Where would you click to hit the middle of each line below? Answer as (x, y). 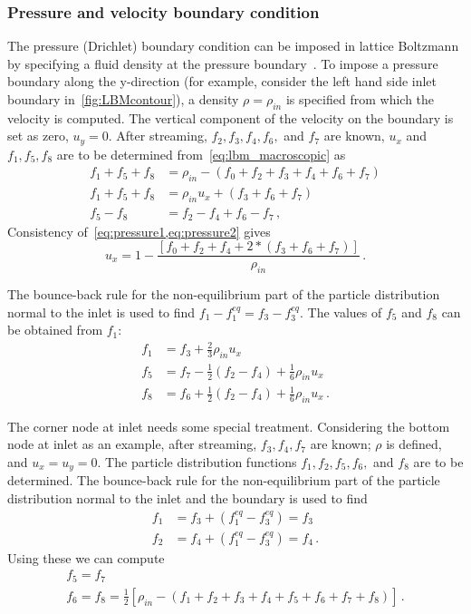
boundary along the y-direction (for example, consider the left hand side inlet (222, 81)
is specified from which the (360, 99)
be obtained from (55, 330)
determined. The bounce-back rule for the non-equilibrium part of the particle (224, 480)
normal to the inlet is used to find (101, 312)
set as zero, (38, 136)
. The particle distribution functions (197, 462)
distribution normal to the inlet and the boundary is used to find (187, 498)
